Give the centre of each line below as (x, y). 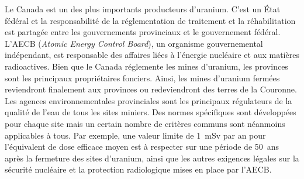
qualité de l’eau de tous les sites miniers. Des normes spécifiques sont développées (151, 112)
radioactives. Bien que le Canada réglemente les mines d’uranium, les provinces (146, 66)
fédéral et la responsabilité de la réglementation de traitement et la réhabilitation (150, 20)
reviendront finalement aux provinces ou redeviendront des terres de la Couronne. (151, 89)
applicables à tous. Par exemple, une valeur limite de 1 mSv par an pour (135, 135)
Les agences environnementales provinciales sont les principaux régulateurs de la (148, 100)
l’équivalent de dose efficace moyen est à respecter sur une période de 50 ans (142, 147)
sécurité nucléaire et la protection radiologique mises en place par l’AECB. (138, 169)
